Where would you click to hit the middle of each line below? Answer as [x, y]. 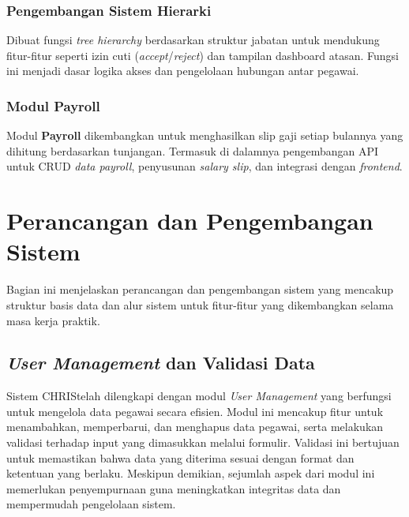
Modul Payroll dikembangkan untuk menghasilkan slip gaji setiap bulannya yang [205, 135]
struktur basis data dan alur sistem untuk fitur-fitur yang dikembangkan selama [200, 304]
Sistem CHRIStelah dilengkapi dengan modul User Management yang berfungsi [199, 396]
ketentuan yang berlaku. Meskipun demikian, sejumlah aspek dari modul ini [191, 473]
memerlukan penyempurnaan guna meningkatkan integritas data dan [174, 488]
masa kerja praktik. [53, 320]
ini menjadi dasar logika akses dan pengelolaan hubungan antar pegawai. [183, 71]
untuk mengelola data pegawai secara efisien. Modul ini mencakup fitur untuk [195, 411]
